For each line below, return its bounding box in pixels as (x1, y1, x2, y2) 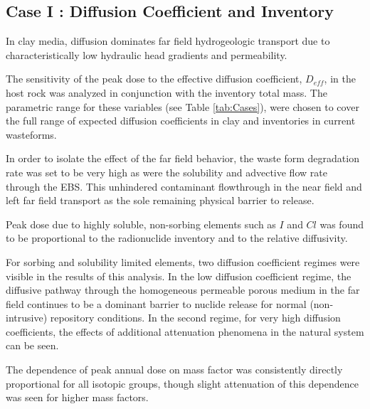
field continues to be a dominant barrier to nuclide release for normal (6, 296, 307, 311)
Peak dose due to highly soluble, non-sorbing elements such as (6, 216, 276, 231)
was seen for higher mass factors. (6, 390, 149, 405)
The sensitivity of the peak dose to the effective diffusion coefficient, (6, 71, 302, 86)
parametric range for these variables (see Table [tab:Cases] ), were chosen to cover (6, 99, 359, 114)
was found (319, 216, 364, 231)
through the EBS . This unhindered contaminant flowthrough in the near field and (6, 179, 362, 193)
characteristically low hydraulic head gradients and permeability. (6, 47, 287, 62)
